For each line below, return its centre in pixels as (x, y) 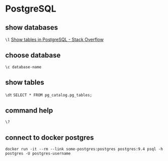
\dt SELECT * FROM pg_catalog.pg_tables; (49, 95)
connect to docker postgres (50, 138)
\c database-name (23, 67)
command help (29, 111)
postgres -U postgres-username (38, 154)
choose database (33, 55)
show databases (32, 28)
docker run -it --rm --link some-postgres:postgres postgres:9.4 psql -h (84, 149)
